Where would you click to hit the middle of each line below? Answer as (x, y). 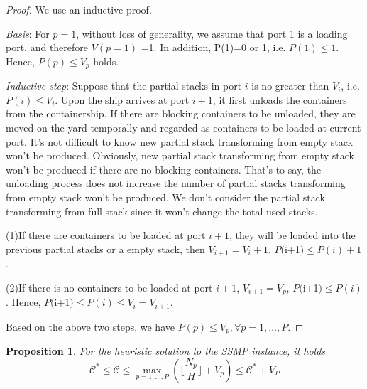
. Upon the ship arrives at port (122, 99)
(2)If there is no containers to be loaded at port (109, 287)
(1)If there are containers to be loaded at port (106, 235)
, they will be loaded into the (292, 235)
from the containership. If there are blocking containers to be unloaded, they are (181, 113)
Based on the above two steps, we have (90, 326)
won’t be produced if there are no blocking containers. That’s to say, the (164, 169)
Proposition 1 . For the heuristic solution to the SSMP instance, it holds (166, 351)
